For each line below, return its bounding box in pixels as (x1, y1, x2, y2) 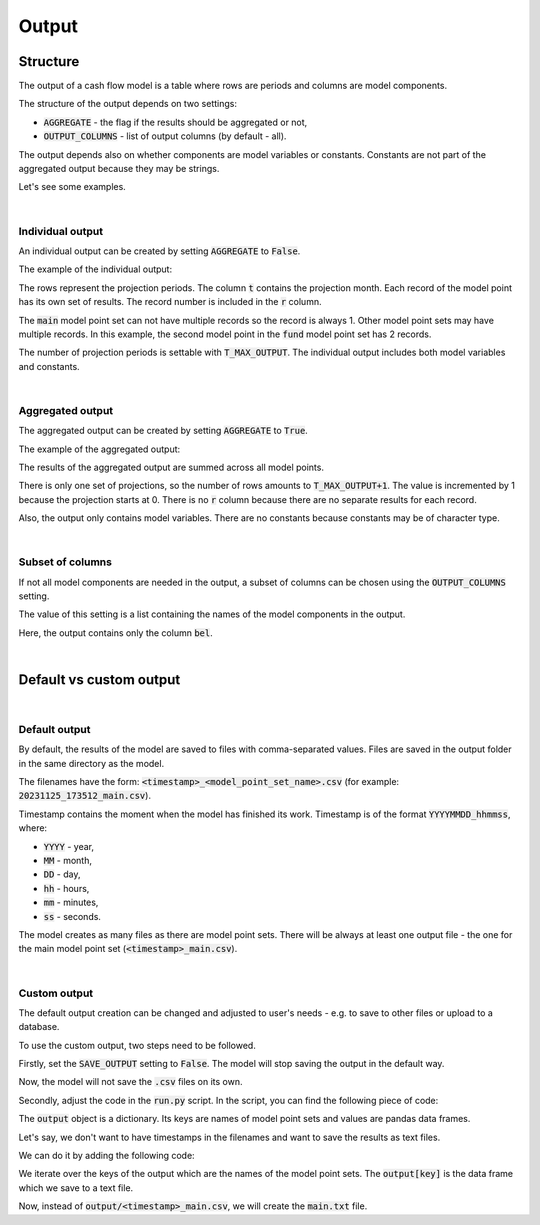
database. (18, 1021, 60, 1033)
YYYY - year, (43, 840, 95, 852)
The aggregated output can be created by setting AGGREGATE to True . (18, 425, 309, 437)
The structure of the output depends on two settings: (18, 98, 237, 110)
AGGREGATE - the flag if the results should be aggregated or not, (43, 116, 308, 128)
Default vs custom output (18, 671, 181, 689)
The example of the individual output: (18, 263, 173, 275)
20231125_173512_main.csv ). (18, 790, 152, 802)
